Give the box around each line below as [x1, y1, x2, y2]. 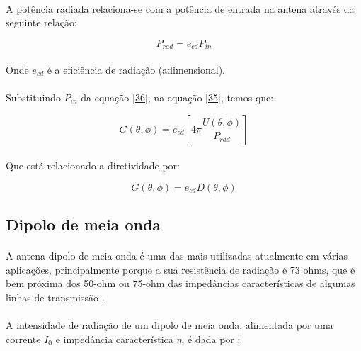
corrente [6, 331, 41, 346]
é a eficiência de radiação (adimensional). [47, 62, 226, 77]
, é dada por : [181, 331, 241, 346]
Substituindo [6, 90, 61, 105]
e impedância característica [55, 331, 173, 346]
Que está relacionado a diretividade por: [6, 158, 180, 173]
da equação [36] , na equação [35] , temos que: [81, 90, 274, 105]
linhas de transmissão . [6, 289, 105, 304]
